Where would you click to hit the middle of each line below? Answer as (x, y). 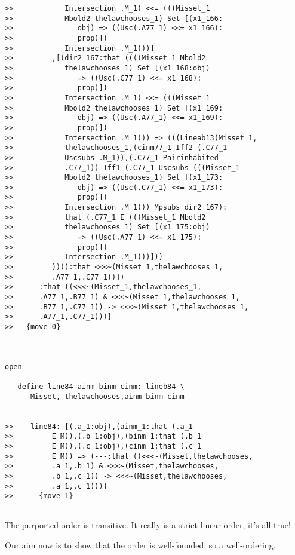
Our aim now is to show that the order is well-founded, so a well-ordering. (140, 545)
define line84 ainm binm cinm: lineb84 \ (101, 386)
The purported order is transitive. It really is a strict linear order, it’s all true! (148, 525)
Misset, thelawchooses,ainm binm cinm (107, 396)
